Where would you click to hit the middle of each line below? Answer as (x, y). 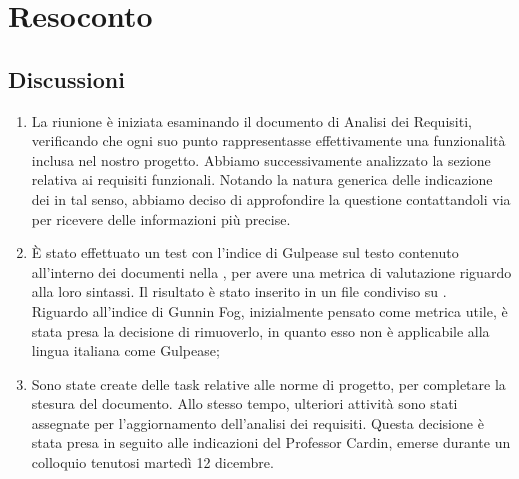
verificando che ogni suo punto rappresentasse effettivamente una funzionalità (268, 140)
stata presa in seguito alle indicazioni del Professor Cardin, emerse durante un (271, 442)
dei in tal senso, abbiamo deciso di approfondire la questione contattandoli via (271, 198)
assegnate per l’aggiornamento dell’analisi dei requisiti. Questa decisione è (257, 422)
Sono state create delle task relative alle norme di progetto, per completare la (268, 383)
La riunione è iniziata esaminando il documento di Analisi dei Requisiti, (251, 120)
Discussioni (66, 78)
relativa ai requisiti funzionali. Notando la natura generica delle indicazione (262, 179)
